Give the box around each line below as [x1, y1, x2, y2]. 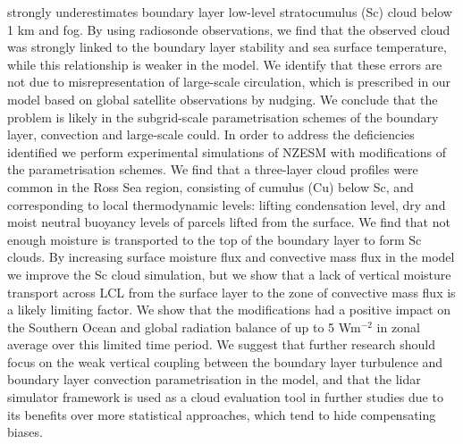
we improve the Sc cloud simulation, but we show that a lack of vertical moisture [7, 264, 451, 283]
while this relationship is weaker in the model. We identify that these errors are [7, 54, 442, 73]
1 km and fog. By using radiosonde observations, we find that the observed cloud [7, 20, 450, 38]
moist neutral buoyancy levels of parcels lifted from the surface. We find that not [7, 213, 450, 231]
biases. [7, 423, 43, 441]
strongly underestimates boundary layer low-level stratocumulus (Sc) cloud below [7, 3, 452, 21]
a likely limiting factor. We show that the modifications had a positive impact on [7, 300, 451, 319]
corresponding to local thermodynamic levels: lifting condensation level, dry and [7, 195, 446, 214]
